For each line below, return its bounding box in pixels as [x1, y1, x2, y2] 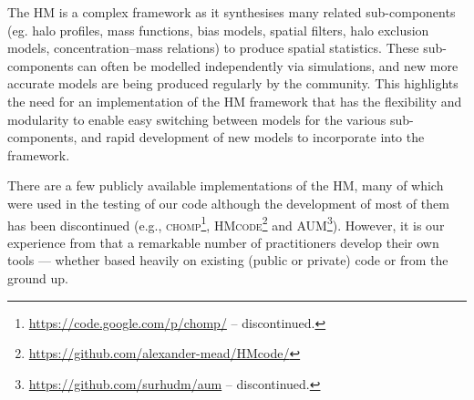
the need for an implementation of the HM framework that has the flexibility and [7, 91, 462, 110]
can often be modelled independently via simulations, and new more [77, 56, 459, 75]
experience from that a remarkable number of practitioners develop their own [7, 232, 439, 251]
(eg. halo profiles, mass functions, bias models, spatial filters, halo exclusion [7, 20, 429, 39]
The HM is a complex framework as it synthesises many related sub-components [7, 3, 456, 21]
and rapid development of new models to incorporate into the [80, 128, 425, 147]
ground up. [7, 268, 68, 287]
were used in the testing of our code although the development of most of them [7, 193, 449, 212]
